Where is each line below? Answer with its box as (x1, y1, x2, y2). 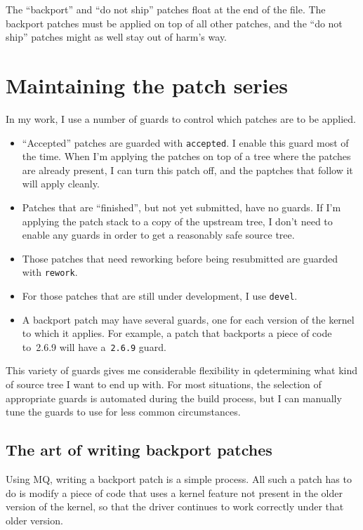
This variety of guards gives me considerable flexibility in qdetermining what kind (6, 363, 357, 378)
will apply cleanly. (22, 176, 100, 191)
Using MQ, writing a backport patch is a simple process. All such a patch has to (6, 472, 352, 486)
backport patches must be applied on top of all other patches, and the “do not (6, 15, 343, 30)
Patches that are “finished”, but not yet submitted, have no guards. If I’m (22, 199, 341, 214)
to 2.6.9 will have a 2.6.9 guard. (22, 339, 166, 354)
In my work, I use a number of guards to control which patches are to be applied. (6, 111, 356, 126)
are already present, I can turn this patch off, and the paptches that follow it (22, 162, 353, 177)
